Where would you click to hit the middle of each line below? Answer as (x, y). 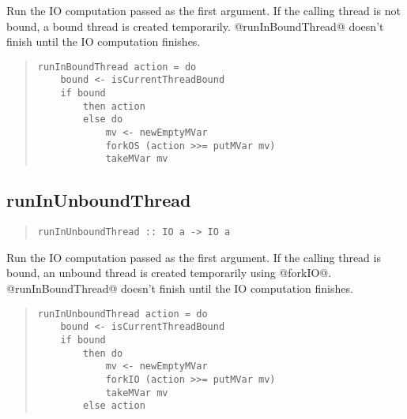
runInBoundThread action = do (117, 67)
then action (114, 106)
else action (114, 406)
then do (103, 353)
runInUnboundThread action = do (122, 314)
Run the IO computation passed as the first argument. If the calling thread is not (203, 10)
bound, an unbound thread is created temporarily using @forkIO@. (169, 273)
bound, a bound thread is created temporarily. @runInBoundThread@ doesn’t (195, 26)
